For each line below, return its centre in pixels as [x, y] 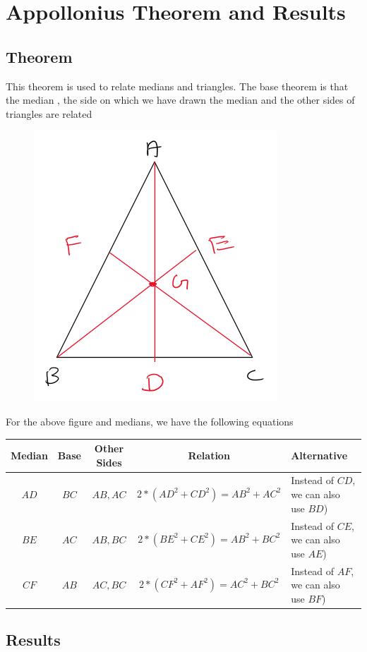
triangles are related [49, 113]
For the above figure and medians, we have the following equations [150, 421]
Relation [209, 455]
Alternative [319, 455]
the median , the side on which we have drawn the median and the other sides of [180, 100]
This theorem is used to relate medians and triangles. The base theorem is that [177, 86]
